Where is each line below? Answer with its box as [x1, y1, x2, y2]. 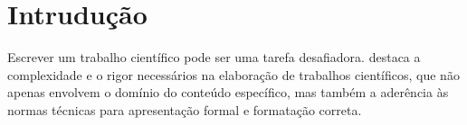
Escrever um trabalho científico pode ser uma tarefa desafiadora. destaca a [7, 48, 421, 67]
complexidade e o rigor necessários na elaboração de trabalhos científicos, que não [7, 65, 460, 84]
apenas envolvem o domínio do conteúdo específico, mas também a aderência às [7, 83, 449, 102]
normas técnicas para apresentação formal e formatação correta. [7, 100, 362, 119]
